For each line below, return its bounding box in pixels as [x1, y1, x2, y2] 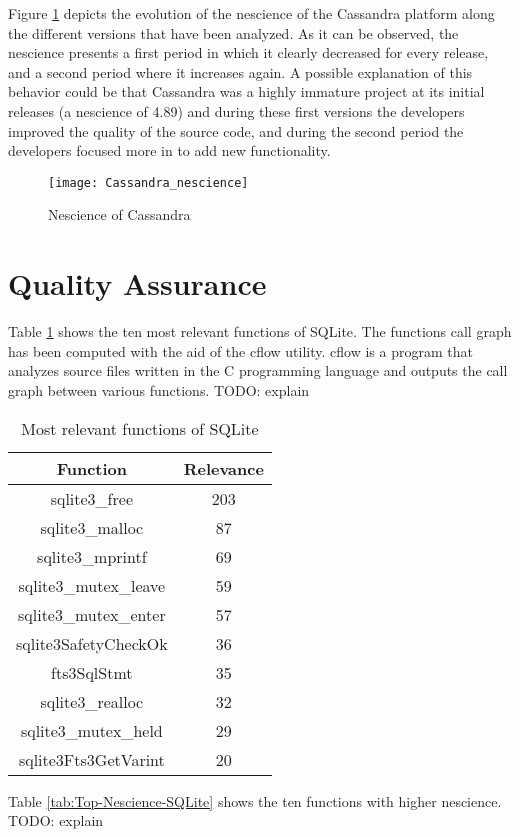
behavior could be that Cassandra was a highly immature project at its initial [8, 81, 485, 102]
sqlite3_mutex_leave [18, 573, 166, 597]
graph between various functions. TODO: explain [8, 379, 310, 400]
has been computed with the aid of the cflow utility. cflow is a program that [8, 340, 473, 361]
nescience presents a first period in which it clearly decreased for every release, [8, 42, 489, 63]
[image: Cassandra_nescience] [48, 175, 249, 190]
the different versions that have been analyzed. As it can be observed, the [8, 22, 459, 43]
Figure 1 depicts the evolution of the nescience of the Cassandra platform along [8, 3, 495, 23]
